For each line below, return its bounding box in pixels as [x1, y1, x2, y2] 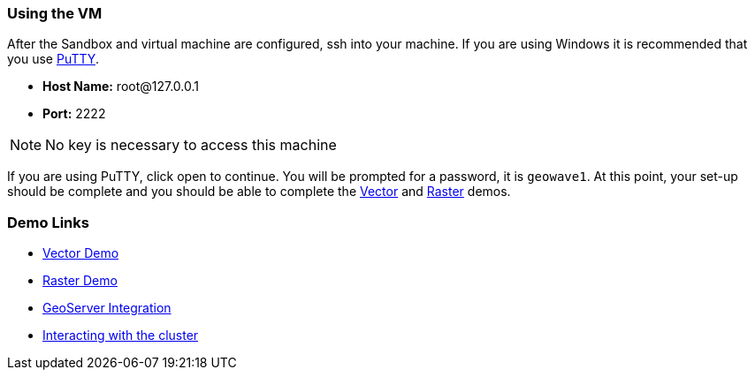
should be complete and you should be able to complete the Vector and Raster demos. [7, 184, 511, 200]
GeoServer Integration [42, 300, 172, 316]
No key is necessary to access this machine [45, 136, 337, 155]
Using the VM [7, 4, 103, 22]
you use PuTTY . [7, 51, 99, 67]
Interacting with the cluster [42, 328, 199, 343]
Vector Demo [42, 245, 119, 261]
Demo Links [7, 213, 89, 231]
